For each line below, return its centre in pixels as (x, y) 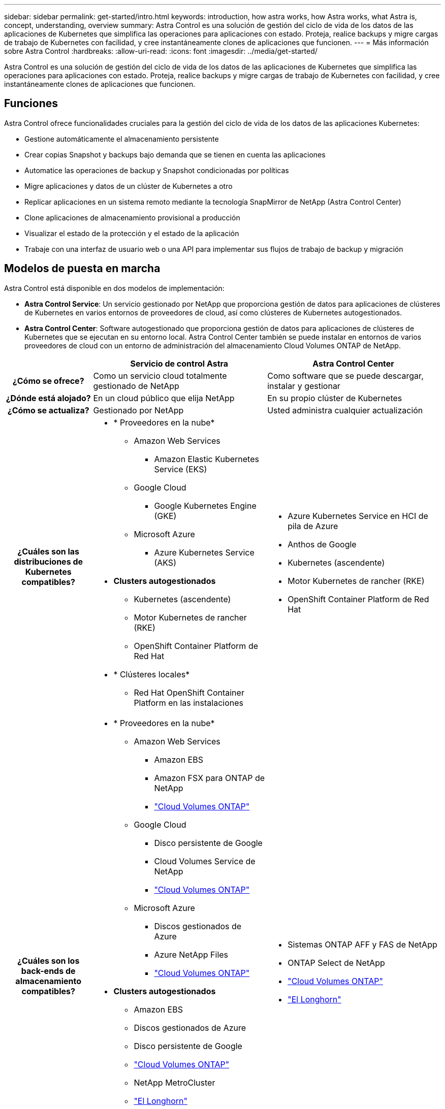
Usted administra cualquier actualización (345, 410)
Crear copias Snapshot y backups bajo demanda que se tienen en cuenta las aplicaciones (175, 154)
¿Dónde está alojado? (48, 398)
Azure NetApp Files (191, 954)
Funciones (31, 104)
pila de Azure (313, 526)
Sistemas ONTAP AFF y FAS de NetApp (362, 944)
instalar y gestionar (304, 386)
